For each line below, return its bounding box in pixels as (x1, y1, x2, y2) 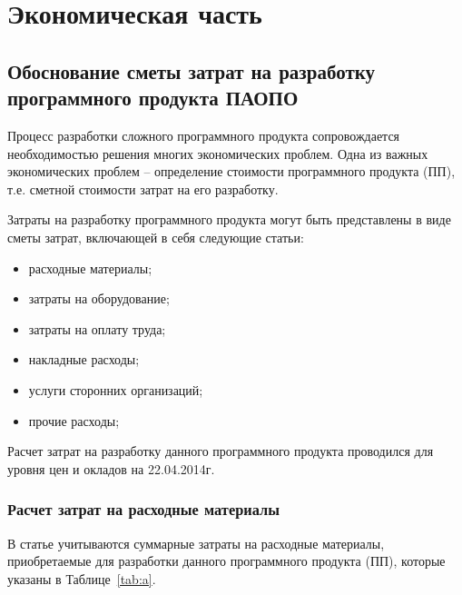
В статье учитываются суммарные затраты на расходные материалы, (7, 533, 385, 552)
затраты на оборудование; (28, 289, 170, 308)
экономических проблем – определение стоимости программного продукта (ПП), (7, 162, 456, 181)
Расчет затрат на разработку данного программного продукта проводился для (7, 441, 434, 461)
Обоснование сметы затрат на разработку (7, 56, 376, 84)
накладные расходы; (28, 350, 140, 369)
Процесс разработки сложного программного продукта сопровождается (7, 125, 400, 144)
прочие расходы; (28, 411, 120, 430)
